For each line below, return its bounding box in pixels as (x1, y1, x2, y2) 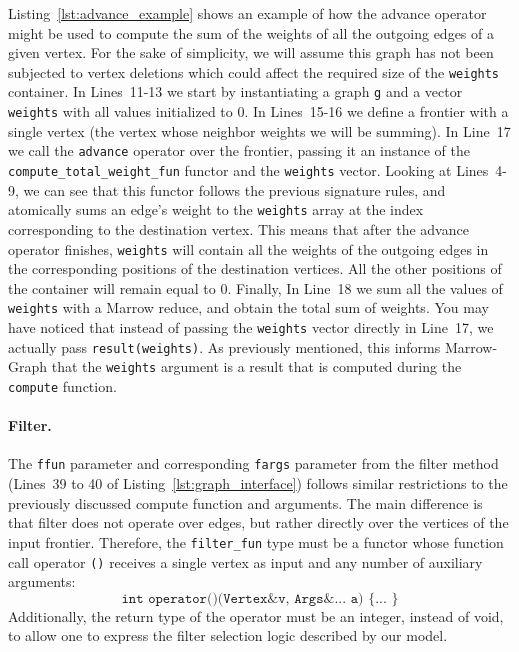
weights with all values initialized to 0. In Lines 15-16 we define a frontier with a (8, 101, 509, 122)
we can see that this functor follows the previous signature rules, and (23, 179, 446, 200)
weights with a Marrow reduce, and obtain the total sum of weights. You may (8, 297, 489, 318)
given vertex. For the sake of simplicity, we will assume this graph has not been (8, 42, 494, 63)
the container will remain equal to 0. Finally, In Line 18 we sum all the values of (8, 277, 503, 298)
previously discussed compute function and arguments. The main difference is (8, 492, 483, 513)
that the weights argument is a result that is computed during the (51, 356, 462, 377)
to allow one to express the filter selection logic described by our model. (8, 625, 448, 646)
